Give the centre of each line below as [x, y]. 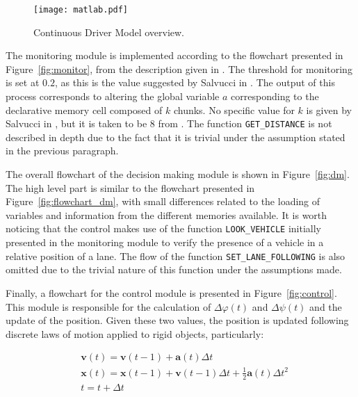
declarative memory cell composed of [84, 110]
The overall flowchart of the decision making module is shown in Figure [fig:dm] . [178, 174]
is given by [329, 110]
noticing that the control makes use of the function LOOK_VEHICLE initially [164, 228]
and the [326, 306]
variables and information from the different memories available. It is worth [166, 214]
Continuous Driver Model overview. [109, 32]
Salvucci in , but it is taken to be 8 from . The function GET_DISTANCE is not [169, 123]
